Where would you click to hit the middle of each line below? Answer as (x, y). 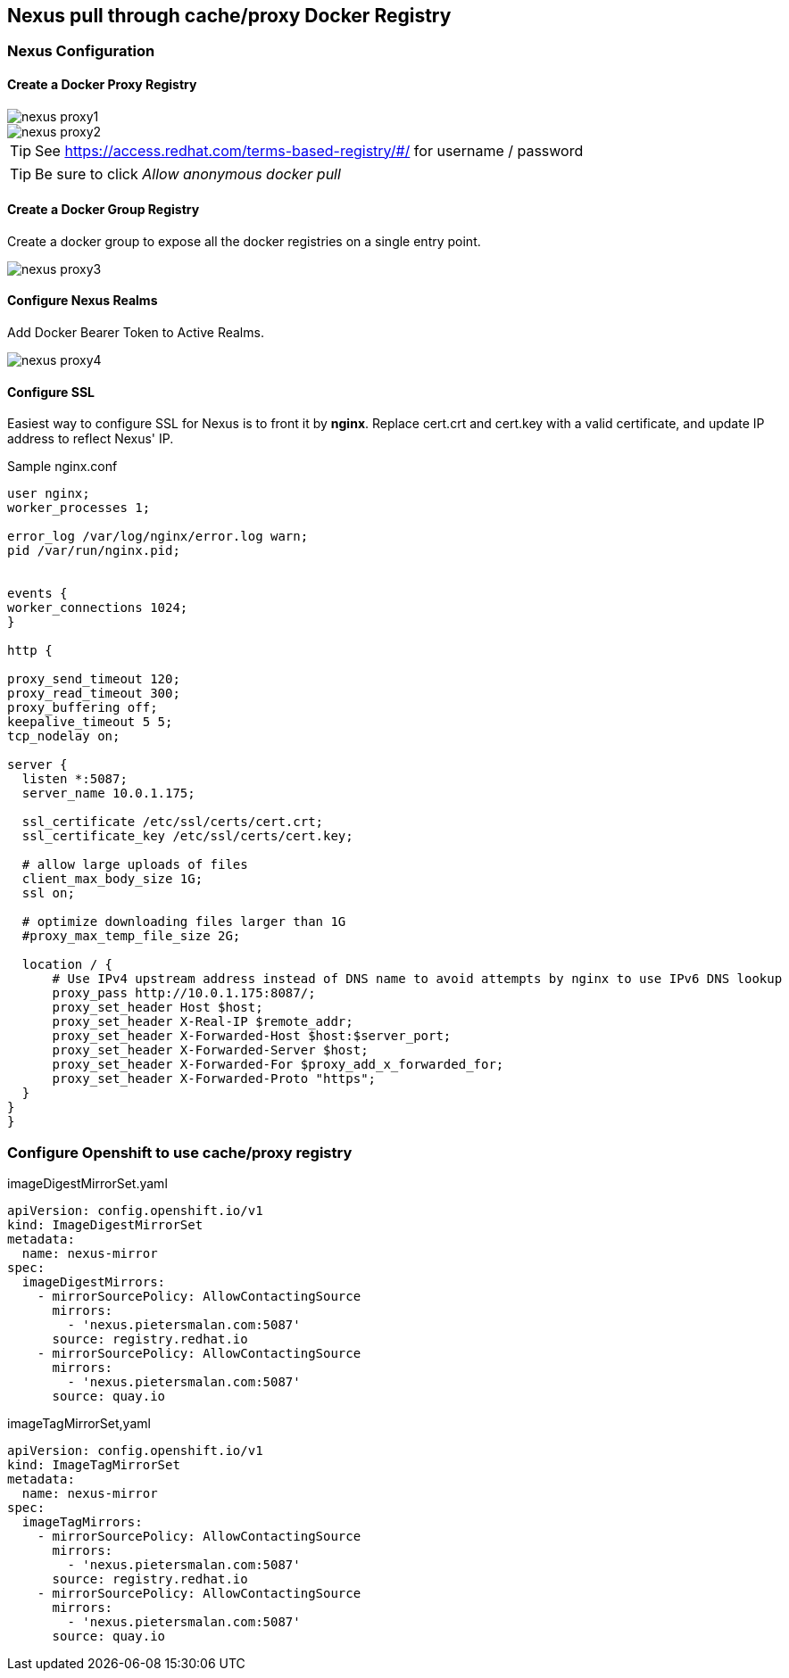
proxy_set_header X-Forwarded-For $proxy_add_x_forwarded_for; (278, 1065)
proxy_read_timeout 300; (94, 694)
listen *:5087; (75, 779)
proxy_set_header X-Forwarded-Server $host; (210, 1050)
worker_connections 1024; (98, 608)
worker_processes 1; (79, 508)
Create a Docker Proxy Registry (102, 85)
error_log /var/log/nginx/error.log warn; (158, 537)
